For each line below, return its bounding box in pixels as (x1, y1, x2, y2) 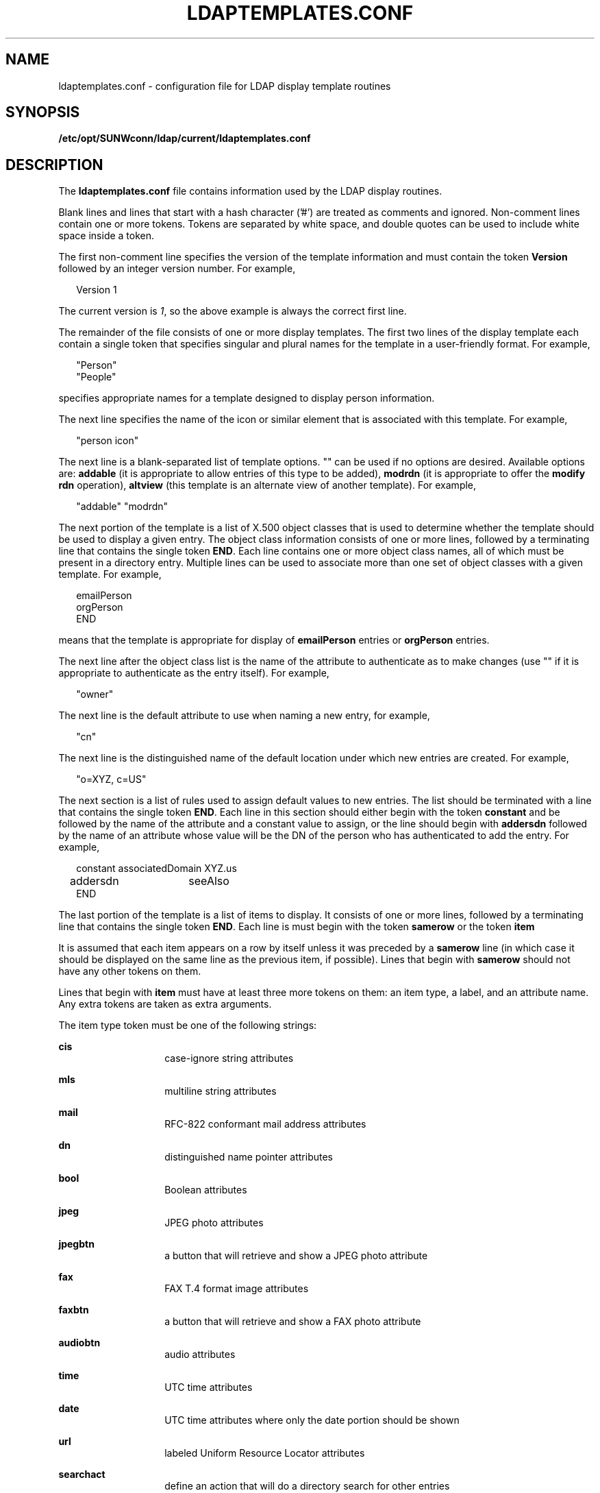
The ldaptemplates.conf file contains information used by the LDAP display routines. (58, 185, 442, 197)
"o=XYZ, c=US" (76, 773, 147, 786)
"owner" (76, 688, 114, 701)
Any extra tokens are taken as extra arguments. (58, 998, 272, 1010)
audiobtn (58, 1337, 101, 1349)
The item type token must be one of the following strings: (58, 1019, 317, 1032)
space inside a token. (58, 230, 155, 242)
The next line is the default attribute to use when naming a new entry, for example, (58, 709, 430, 722)
